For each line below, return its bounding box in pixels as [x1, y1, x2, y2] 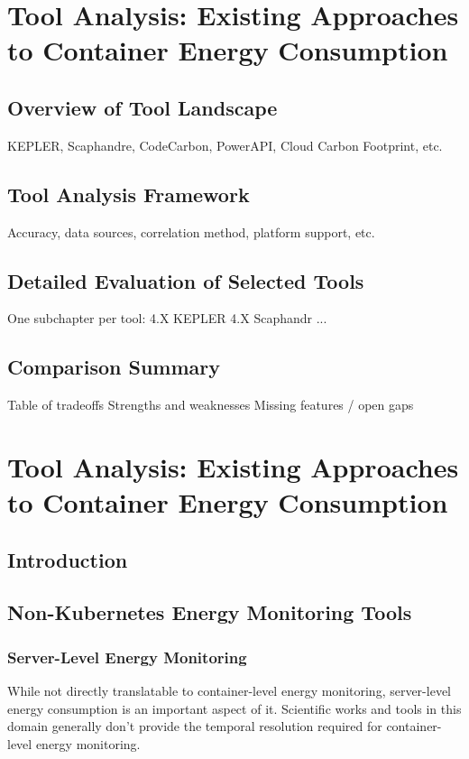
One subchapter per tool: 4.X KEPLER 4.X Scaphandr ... [7, 309, 327, 328]
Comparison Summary [7, 353, 221, 381]
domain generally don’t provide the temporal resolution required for [7, 717, 382, 736]
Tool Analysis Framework [7, 180, 250, 208]
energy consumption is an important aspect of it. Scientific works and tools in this [7, 699, 462, 717]
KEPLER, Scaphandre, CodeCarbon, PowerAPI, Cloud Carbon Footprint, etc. [7, 135, 443, 154]
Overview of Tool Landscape [7, 93, 278, 121]
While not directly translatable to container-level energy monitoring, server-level [7, 681, 451, 700]
